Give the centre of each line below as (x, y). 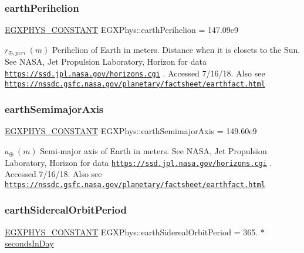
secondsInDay (29, 243)
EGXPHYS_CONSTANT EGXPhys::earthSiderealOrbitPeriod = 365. (131, 232)
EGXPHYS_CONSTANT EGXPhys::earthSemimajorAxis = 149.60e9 (131, 131)
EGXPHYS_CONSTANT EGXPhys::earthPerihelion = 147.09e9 (122, 30)
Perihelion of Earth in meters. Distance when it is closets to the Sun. (176, 49)
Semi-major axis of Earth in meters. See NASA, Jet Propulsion (153, 150)
